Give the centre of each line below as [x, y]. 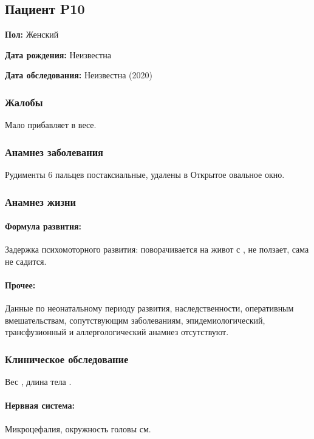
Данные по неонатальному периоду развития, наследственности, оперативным [149, 308]
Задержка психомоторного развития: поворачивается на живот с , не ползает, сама [157, 249]
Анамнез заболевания [54, 151]
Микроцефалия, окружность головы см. [78, 428]
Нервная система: [40, 405]
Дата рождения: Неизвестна [58, 54]
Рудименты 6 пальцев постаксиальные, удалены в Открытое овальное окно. [145, 175]
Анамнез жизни [40, 201]
